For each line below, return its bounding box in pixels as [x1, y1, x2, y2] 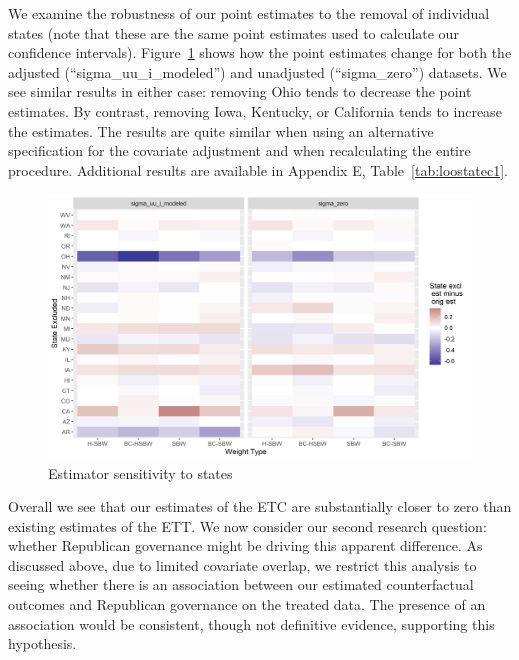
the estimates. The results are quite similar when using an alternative [8, 120, 434, 141]
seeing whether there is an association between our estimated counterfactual [8, 574, 474, 595]
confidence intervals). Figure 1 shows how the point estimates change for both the [8, 42, 512, 63]
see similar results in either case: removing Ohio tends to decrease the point [8, 81, 472, 102]
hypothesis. [8, 633, 77, 654]
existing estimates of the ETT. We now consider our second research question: [8, 515, 487, 536]
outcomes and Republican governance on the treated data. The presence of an [8, 594, 486, 615]
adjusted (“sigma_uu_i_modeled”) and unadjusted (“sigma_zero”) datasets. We [8, 61, 507, 82]
